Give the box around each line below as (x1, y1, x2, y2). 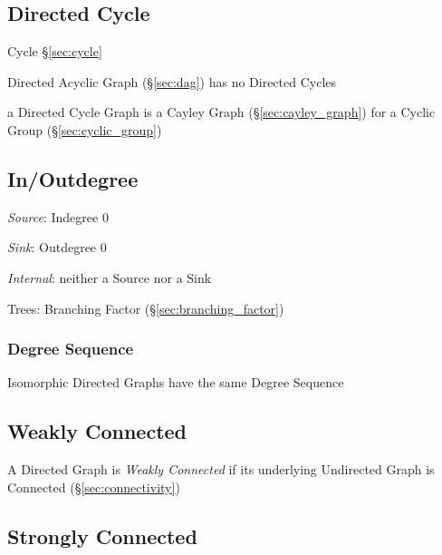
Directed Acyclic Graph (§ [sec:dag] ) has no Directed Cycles (7, 72, 337, 91)
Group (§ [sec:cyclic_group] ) (7, 120, 162, 139)
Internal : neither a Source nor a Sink (7, 268, 212, 287)
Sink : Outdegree (7, 238, 97, 257)
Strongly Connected (7, 521, 197, 550)
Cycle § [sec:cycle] (7, 42, 102, 61)
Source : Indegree (7, 207, 99, 226)
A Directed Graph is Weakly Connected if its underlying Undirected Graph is (7, 460, 435, 479)
